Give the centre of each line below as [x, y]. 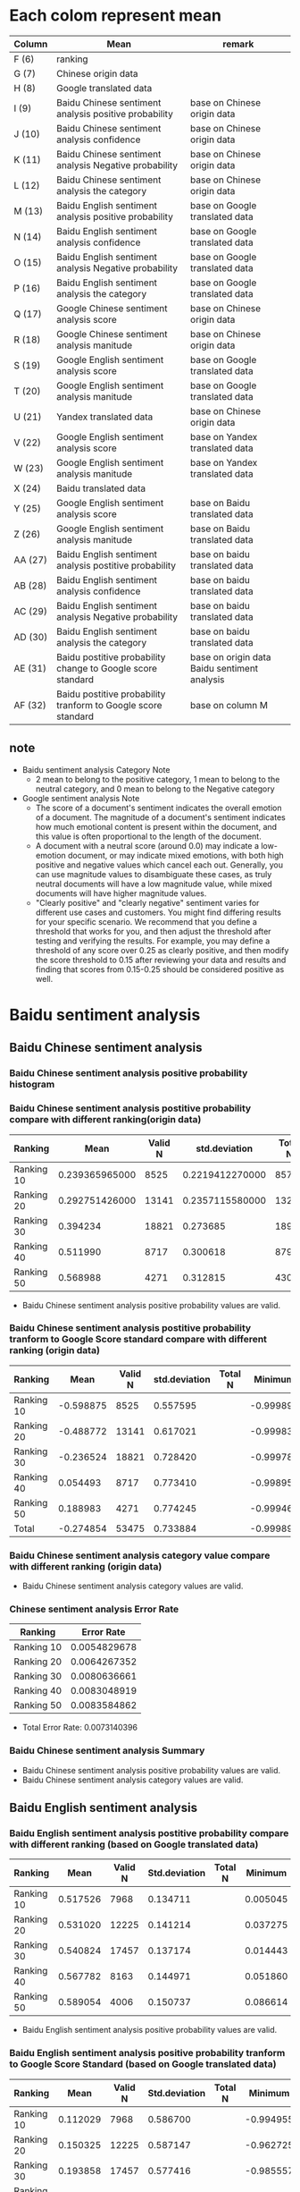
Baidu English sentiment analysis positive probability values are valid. [150, 2030]
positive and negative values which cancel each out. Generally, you [159, 865]
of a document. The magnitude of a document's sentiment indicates [160, 817]
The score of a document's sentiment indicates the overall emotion [158, 808]
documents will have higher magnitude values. [121, 893]
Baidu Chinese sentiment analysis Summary [107, 1751]
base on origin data [231, 656]
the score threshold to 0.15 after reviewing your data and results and [161, 960]
